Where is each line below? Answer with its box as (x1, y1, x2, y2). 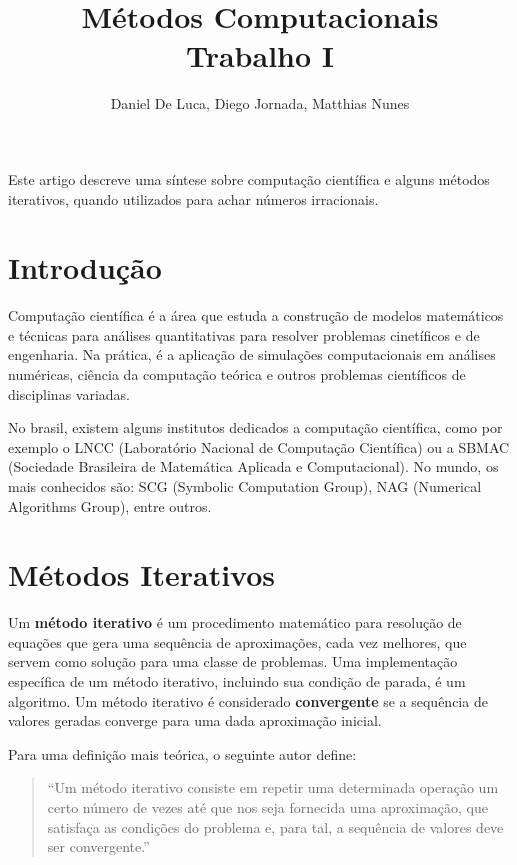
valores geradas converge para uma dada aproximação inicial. (8, 710, 382, 731)
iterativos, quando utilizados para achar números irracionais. (8, 188, 379, 209)
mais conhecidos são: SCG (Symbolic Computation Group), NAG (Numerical (8, 475, 482, 496)
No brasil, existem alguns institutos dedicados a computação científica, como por (8, 417, 503, 438)
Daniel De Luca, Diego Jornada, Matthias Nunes (110, 93, 410, 114)
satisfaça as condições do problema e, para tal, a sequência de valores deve (47, 816, 504, 837)
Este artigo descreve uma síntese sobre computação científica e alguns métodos (8, 168, 490, 189)
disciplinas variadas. (8, 383, 131, 404)
